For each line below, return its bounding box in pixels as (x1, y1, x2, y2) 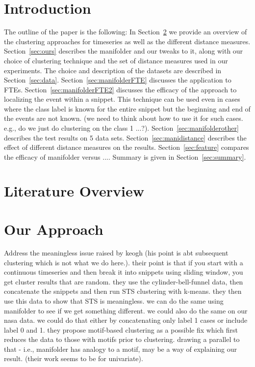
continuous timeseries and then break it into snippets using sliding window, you (4, 267, 243, 277)
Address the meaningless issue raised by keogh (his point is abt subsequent (4, 247, 229, 257)
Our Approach (4, 219, 103, 239)
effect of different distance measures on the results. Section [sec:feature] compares (4, 142, 249, 152)
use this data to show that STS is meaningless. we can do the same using (4, 295, 224, 306)
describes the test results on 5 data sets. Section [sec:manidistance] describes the (4, 132, 247, 142)
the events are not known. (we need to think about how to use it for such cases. (4, 113, 243, 123)
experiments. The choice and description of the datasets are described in (4, 65, 222, 75)
